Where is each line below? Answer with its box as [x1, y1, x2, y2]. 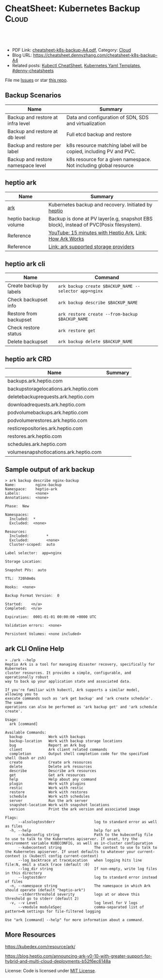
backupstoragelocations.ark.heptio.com [7, 386, 98, 392]
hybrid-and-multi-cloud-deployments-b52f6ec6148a [5, 958, 111, 964]
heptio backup [7, 215, 40, 222]
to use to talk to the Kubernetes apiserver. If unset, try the [5, 836, 138, 841]
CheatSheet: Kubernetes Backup [5, 3, 141, 14]
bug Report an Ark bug [9, 743, 86, 748]
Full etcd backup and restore [66, 131, 132, 138]
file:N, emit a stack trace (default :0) [5, 862, 90, 867]
